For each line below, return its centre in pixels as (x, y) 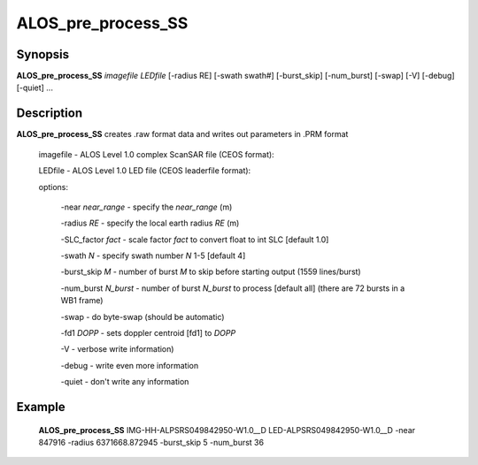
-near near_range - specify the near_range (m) (146, 207)
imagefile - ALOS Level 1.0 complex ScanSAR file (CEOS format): (156, 154)
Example (41, 407)
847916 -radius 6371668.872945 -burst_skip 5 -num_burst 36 (151, 443)
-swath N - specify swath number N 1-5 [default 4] (153, 255)
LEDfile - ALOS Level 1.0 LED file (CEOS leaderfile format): (145, 171)
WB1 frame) (82, 301)
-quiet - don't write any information (125, 382)
